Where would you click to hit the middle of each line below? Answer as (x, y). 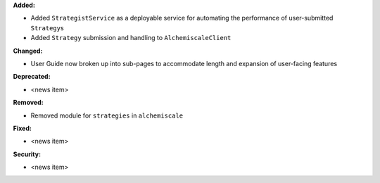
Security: (27, 154)
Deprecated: (32, 77)
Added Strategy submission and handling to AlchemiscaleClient (131, 38)
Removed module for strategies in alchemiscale (107, 115)
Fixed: (22, 128)
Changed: (28, 51)
